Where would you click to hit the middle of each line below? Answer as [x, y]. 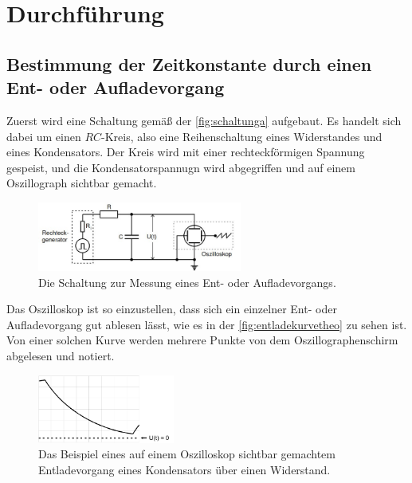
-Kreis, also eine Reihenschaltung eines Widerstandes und [242, 136]
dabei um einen [44, 136]
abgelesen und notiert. [61, 355]
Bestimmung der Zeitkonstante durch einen [189, 63]
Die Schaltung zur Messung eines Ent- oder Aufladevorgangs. [187, 282]
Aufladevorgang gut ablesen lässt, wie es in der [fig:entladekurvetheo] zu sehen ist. [207, 324]
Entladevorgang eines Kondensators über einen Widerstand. [184, 470]
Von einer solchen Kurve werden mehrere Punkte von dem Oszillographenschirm [202, 340]
